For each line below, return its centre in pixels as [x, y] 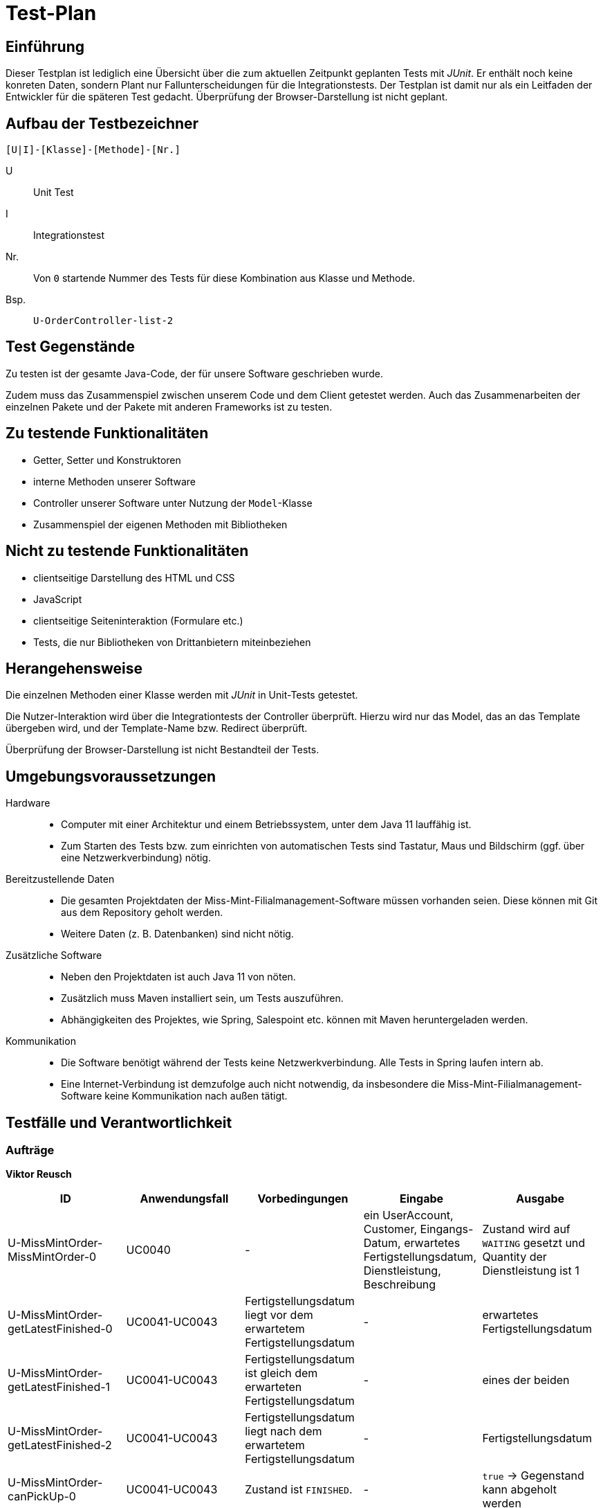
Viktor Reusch [39, 1174]
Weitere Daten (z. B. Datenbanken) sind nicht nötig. [177, 934]
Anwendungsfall [184, 1199]
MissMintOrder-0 [52, 1257]
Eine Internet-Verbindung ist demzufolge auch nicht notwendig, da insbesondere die [253, 1084]
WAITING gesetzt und [534, 1243]
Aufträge [30, 1150]
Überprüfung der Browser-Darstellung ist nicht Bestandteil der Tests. [163, 750]
